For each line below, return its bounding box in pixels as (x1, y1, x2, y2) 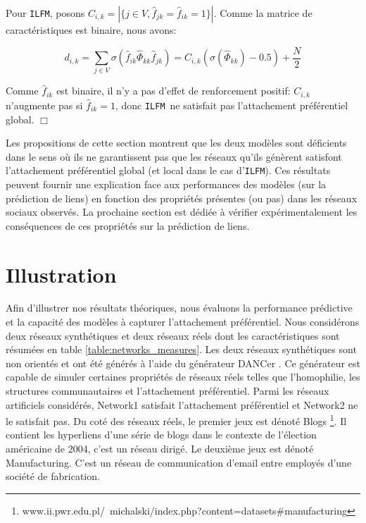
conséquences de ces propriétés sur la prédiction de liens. (6, 218, 250, 233)
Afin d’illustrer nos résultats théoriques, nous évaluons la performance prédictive (6, 300, 353, 315)
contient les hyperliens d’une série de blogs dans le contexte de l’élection (6, 427, 317, 442)
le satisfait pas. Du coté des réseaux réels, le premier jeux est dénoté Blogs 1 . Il (6, 412, 347, 428)
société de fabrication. (6, 469, 100, 484)
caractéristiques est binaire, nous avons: (6, 23, 177, 37)
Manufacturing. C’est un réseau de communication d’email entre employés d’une (6, 455, 352, 469)
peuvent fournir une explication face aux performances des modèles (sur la (6, 176, 327, 191)
